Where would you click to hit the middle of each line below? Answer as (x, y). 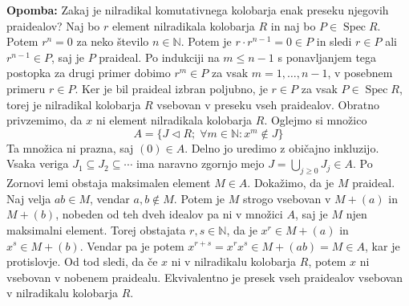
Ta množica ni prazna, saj (70, 147)
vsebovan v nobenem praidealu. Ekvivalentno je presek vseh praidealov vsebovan (205, 277)
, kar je (383, 245)
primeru (26, 88)
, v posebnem (360, 73)
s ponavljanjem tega (327, 57)
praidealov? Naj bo (53, 25)
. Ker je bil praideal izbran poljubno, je (171, 88)
